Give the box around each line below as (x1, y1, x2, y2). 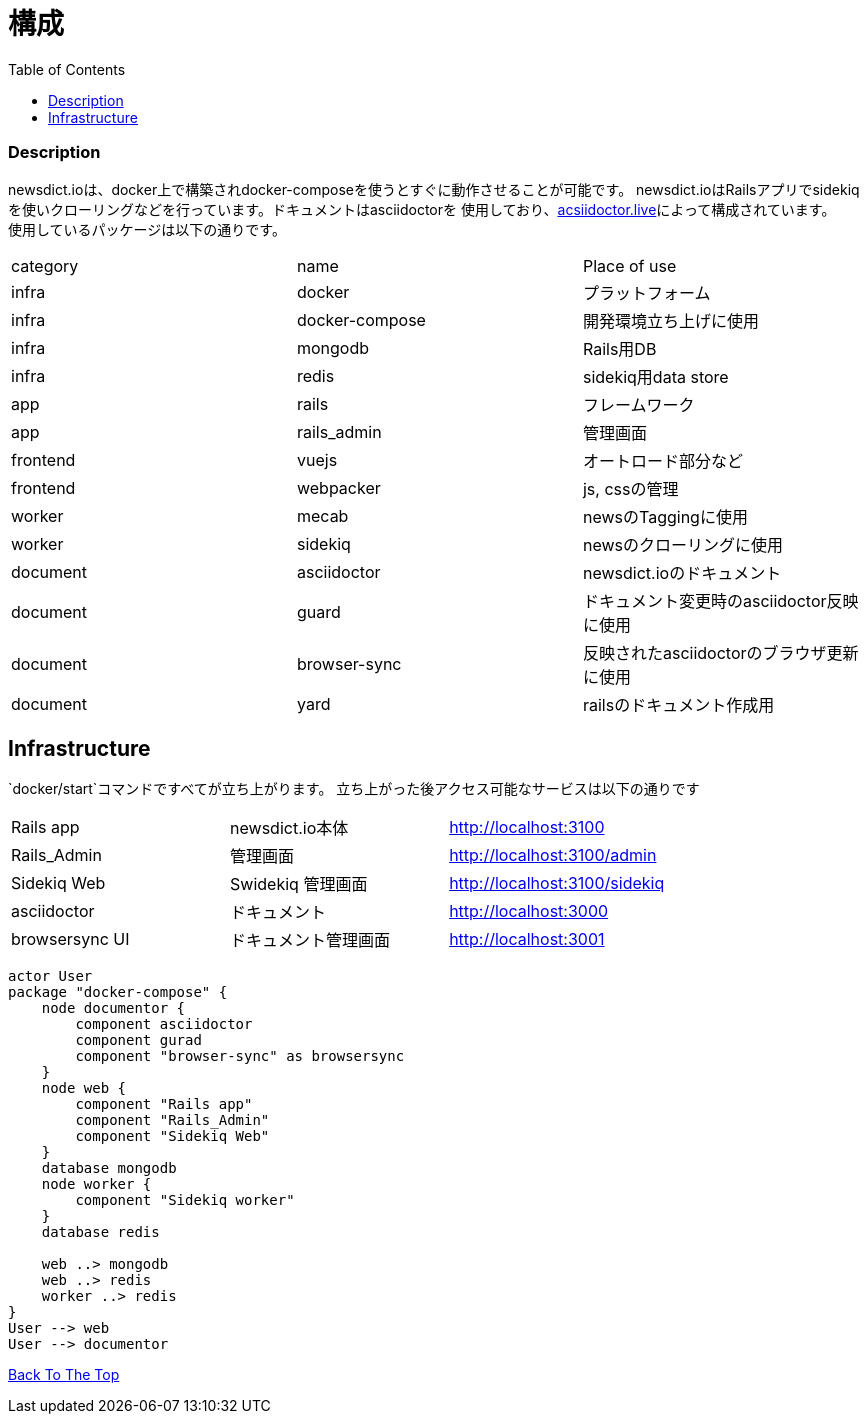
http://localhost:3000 (449, 901, 609, 922)
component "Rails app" (75, 1096, 253, 1113)
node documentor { (41, 1000, 186, 1017)
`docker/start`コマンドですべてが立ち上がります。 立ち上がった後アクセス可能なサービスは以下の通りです (8, 780, 700, 798)
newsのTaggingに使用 (582, 506, 748, 527)
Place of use (582, 255, 677, 276)
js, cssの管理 (582, 478, 679, 499)
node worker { (41, 1176, 152, 1193)
